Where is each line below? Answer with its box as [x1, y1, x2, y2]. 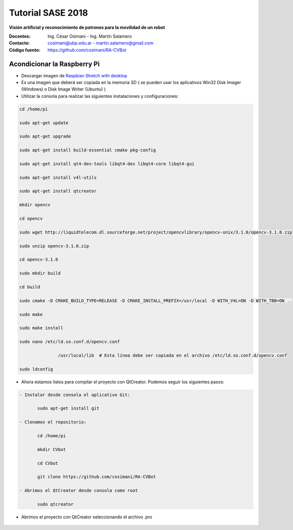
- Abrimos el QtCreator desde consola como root [19, 488, 138, 493]
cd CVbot [37, 460, 59, 466]
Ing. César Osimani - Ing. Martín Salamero [47, 33, 132, 39]
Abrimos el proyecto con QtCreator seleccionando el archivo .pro [21, 514, 152, 520]
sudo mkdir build [19, 270, 61, 276]
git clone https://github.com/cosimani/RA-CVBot [37, 474, 156, 480]
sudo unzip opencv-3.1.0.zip [19, 243, 89, 249]
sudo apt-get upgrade [19, 133, 71, 139]
